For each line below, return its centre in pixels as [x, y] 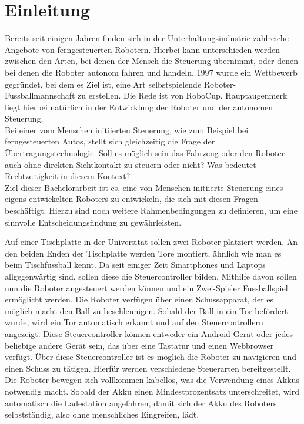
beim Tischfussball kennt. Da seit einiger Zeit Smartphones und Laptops [135, 265]
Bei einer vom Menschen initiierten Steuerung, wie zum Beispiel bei [127, 129]
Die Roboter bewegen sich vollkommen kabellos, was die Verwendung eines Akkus [152, 380]
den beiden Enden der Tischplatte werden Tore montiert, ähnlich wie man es [143, 253]
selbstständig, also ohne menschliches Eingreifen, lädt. [102, 414]
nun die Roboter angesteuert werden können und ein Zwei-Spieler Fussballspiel [146, 287]
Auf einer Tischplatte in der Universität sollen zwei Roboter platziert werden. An [151, 242]
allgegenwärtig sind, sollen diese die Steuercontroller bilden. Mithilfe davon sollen [151, 276]
